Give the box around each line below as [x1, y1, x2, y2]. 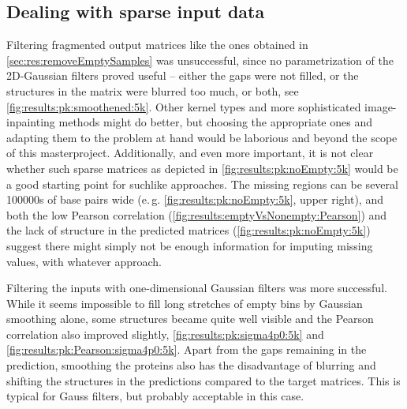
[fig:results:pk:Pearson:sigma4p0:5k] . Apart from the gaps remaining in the [6, 341, 367, 358]
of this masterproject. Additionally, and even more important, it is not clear [6, 144, 374, 161]
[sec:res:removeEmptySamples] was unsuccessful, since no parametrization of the [6, 51, 394, 68]
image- [364, 98, 397, 114]
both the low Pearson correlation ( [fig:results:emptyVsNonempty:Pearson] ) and [6, 206, 387, 223]
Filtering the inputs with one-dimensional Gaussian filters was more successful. [6, 280, 387, 296]
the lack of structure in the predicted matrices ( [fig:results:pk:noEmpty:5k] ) [6, 222, 371, 238]
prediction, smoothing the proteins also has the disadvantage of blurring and [6, 357, 376, 373]
